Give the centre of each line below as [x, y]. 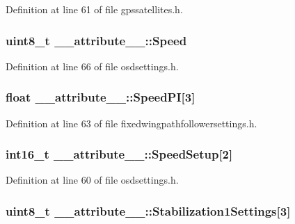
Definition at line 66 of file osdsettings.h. [92, 66]
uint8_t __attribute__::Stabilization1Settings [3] [148, 210]
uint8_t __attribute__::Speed [96, 40]
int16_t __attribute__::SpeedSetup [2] [119, 154]
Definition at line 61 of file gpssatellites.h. [94, 9]
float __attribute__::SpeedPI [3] [101, 97]
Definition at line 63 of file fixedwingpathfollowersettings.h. [131, 123]
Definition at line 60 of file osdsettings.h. [92, 180]
